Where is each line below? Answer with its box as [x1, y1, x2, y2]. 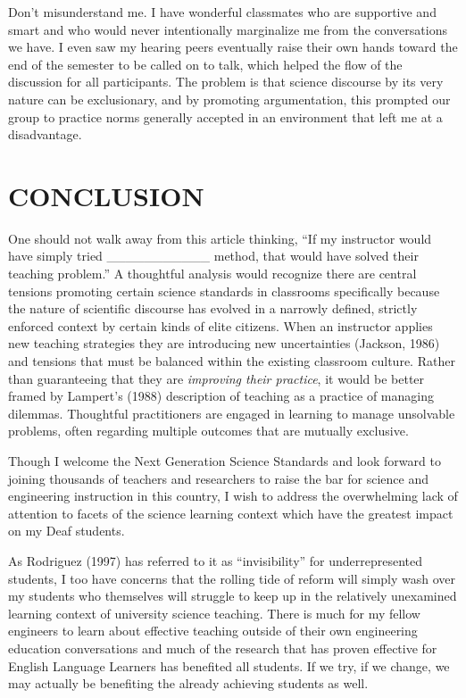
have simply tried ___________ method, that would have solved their [8, 246, 419, 265]
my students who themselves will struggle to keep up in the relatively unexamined [8, 586, 457, 605]
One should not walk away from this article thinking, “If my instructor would [8, 229, 432, 247]
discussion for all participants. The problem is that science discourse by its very [8, 72, 444, 91]
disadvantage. [8, 125, 82, 144]
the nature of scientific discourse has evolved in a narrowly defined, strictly [8, 299, 418, 318]
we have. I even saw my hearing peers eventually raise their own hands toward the [8, 37, 458, 56]
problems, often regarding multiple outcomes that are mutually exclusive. [8, 421, 409, 440]
